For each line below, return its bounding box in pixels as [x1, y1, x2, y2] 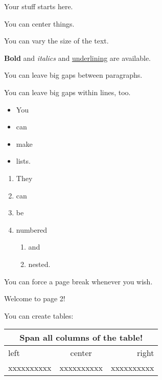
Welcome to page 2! [4, 293, 65, 304]
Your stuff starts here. [4, 1, 73, 11]
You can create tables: [4, 310, 74, 321]
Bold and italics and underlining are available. [4, 52, 151, 63]
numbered [16, 224, 48, 235]
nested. [28, 258, 51, 269]
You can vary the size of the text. [4, 35, 109, 46]
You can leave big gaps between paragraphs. [4, 70, 143, 80]
